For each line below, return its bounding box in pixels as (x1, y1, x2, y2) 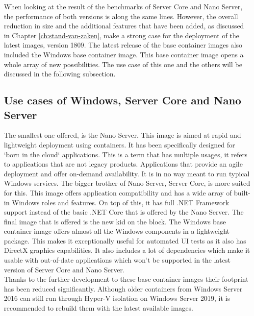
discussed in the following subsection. (4, 69, 116, 79)
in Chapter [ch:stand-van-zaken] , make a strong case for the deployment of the (4, 30, 239, 40)
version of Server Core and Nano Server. (4, 264, 125, 274)
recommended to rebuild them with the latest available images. (4, 303, 193, 313)
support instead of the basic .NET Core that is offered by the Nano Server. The (4, 207, 244, 217)
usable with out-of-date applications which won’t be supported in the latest (4, 255, 230, 265)
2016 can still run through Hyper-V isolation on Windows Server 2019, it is (4, 293, 230, 303)
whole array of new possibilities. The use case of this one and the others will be (4, 59, 242, 69)
